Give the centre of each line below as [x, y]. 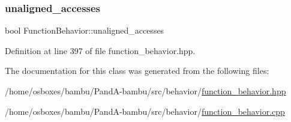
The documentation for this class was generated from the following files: [137, 71]
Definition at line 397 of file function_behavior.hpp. [100, 50]
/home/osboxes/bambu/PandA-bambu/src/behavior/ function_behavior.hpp [145, 91]
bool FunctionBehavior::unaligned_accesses [85, 30]
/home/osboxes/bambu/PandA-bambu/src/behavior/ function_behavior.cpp [145, 111]
